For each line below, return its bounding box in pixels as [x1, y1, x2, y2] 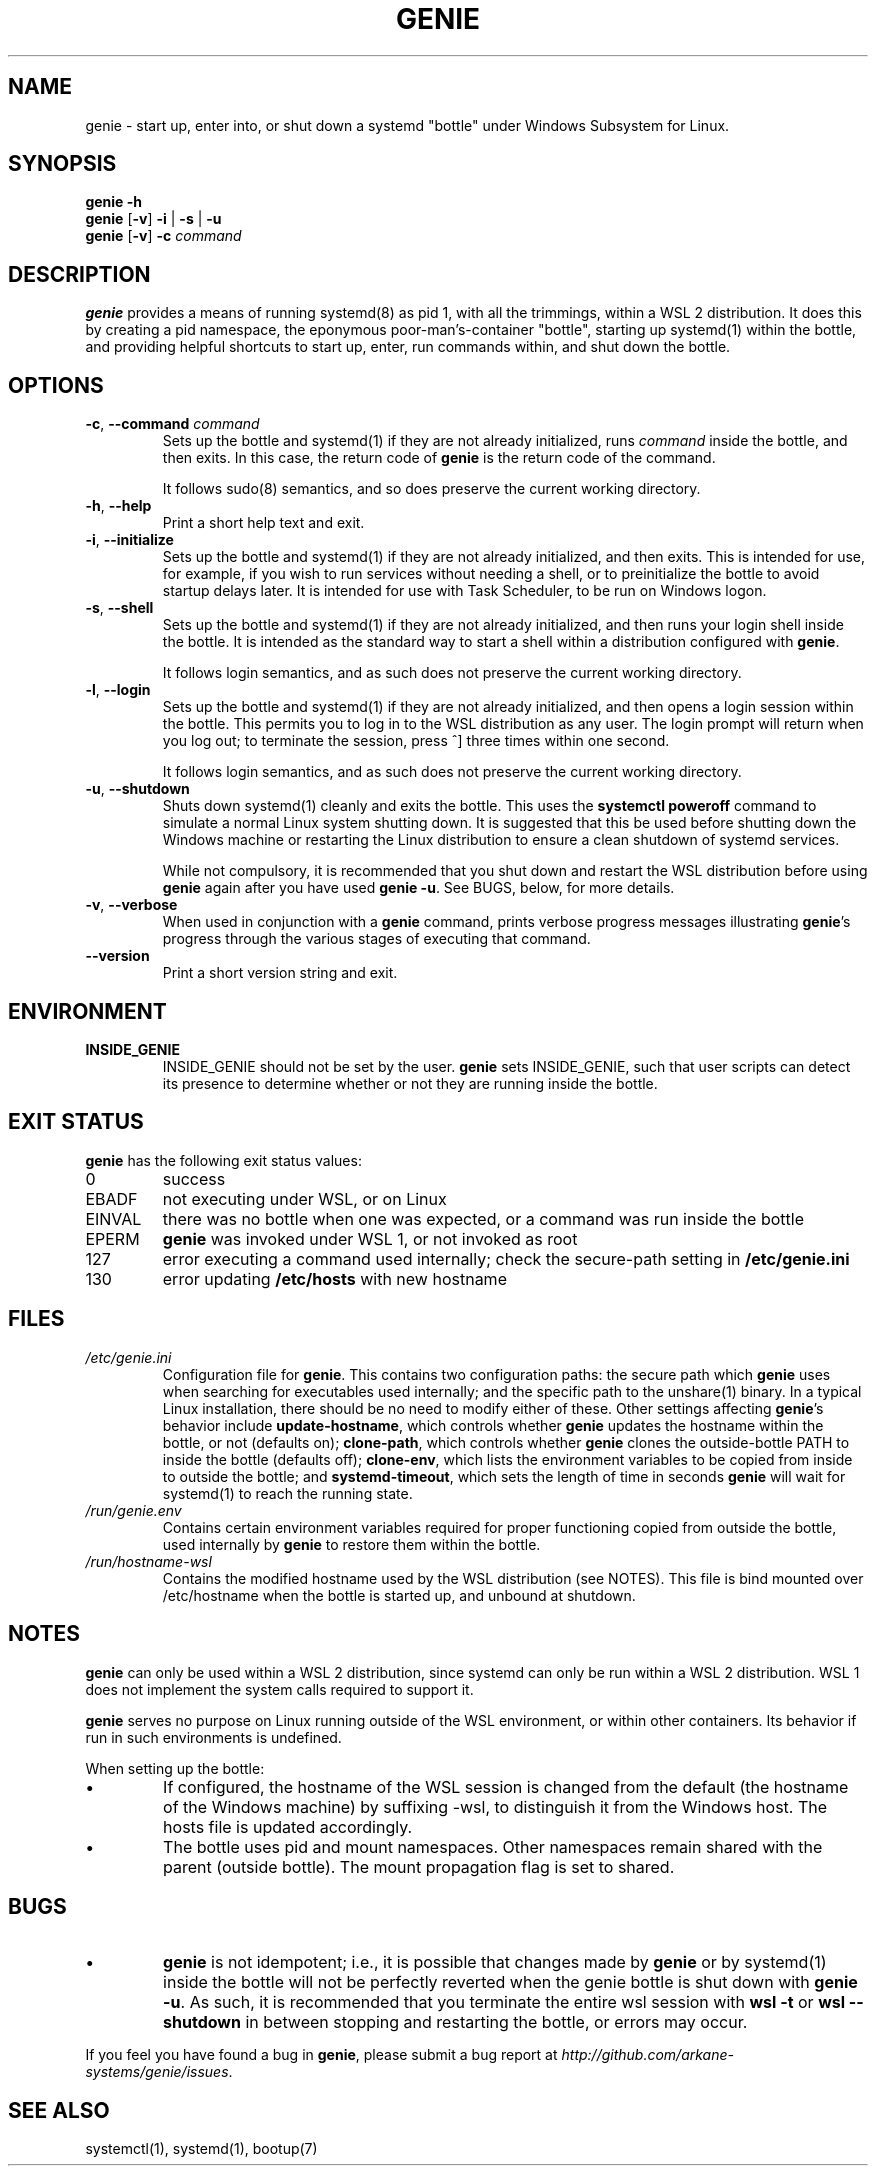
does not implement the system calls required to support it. [85, 1680, 474, 1698]
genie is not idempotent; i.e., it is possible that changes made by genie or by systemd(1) [163, 1952, 827, 1973]
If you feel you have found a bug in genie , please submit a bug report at [85, 2046, 558, 2064]
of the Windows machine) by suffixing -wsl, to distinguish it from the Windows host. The [163, 1796, 828, 1817]
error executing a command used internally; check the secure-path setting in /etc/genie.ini [162, 1248, 850, 1269]
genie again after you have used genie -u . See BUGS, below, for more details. [162, 879, 675, 897]
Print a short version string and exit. [162, 964, 398, 982]
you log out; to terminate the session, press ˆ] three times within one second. [162, 732, 670, 750]
